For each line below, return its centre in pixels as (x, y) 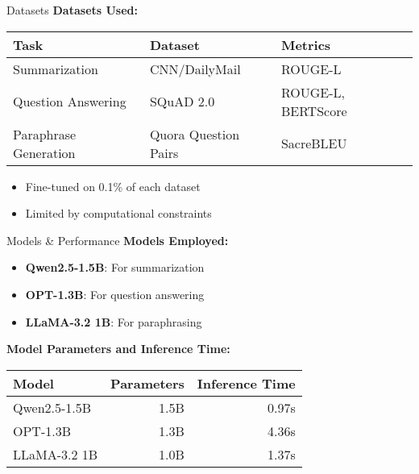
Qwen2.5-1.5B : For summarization (115, 267)
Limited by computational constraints (118, 213)
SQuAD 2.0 (182, 102)
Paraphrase (45, 134)
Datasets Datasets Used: (73, 10)
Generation (44, 152)
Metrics (306, 44)
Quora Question (195, 134)
